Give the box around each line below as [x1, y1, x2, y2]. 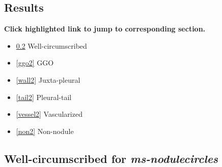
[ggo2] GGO [16, 57, 54, 68]
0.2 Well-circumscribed [16, 40, 87, 51]
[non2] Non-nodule [16, 125, 74, 136]
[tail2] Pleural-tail [16, 91, 72, 102]
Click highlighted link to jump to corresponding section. [4, 23, 206, 34]
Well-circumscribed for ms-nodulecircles [4, 150, 218, 166]
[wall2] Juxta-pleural [16, 74, 80, 85]
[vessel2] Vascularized [16, 109, 82, 119]
